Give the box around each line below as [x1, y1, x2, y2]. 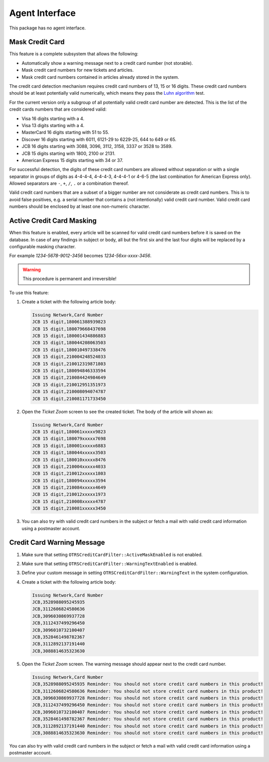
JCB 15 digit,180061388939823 [32, 319, 106, 325]
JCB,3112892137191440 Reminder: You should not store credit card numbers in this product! [32, 723, 264, 729]
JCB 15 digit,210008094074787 [32, 389, 106, 395]
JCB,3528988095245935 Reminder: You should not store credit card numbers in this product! [32, 681, 264, 687]
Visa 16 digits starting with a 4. [21, 115, 85, 122]
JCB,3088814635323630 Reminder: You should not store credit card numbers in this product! [32, 730, 264, 736]
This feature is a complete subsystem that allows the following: [9, 51, 139, 57]
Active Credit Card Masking [9, 217, 97, 225]
